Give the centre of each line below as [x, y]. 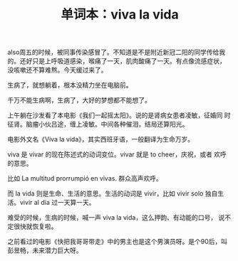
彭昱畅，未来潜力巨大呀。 [45, 250]
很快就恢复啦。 [35, 227]
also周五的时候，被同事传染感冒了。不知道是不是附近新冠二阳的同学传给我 [117, 52]
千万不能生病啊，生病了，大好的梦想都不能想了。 [79, 100]
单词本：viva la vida [120, 15]
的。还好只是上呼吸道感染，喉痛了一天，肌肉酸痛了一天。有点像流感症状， [117, 61]
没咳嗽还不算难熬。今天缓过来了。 [57, 70]
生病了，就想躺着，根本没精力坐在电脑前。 [70, 85]
